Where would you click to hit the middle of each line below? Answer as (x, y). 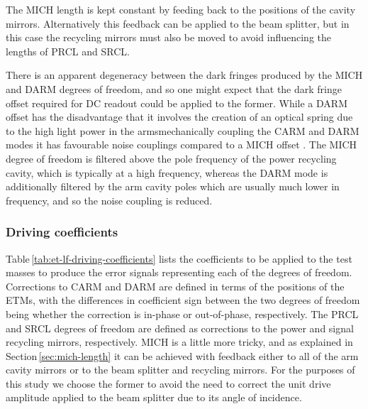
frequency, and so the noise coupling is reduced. (109, 200)
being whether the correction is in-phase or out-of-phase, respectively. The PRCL (182, 313)
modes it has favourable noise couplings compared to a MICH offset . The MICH (182, 144)
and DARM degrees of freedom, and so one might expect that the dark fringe (174, 88)
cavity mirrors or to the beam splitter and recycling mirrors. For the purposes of (180, 370)
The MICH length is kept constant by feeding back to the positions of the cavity (181, 9)
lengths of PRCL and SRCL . (68, 51)
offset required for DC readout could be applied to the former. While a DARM (177, 103)
